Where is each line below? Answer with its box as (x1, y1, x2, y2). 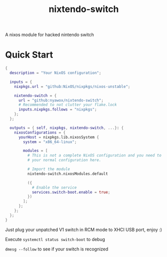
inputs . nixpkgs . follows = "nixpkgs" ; (18, 107, 97, 112)
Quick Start (5, 49, 53, 60)
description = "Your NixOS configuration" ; (9, 70, 101, 75)
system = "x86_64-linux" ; (23, 139, 77, 144)
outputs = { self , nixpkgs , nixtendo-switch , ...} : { (9, 125, 124, 130)
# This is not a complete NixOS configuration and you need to (27, 153, 162, 158)
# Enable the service (31, 185, 77, 190)
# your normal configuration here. (27, 157, 101, 163)
